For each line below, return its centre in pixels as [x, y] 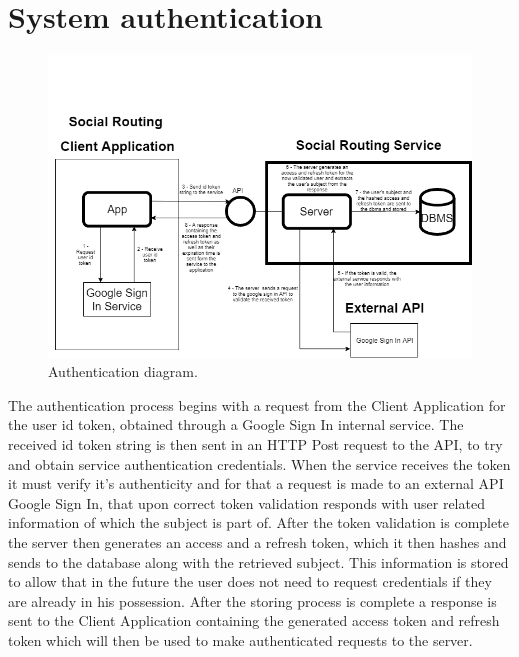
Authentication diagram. [123, 371]
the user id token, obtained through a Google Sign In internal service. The [236, 424]
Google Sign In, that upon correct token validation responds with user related [246, 502]
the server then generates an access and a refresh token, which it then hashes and [257, 541]
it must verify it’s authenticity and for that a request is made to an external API [256, 483]
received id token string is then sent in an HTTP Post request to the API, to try [255, 443]
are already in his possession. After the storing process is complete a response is [252, 600]
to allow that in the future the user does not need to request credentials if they [250, 581]
